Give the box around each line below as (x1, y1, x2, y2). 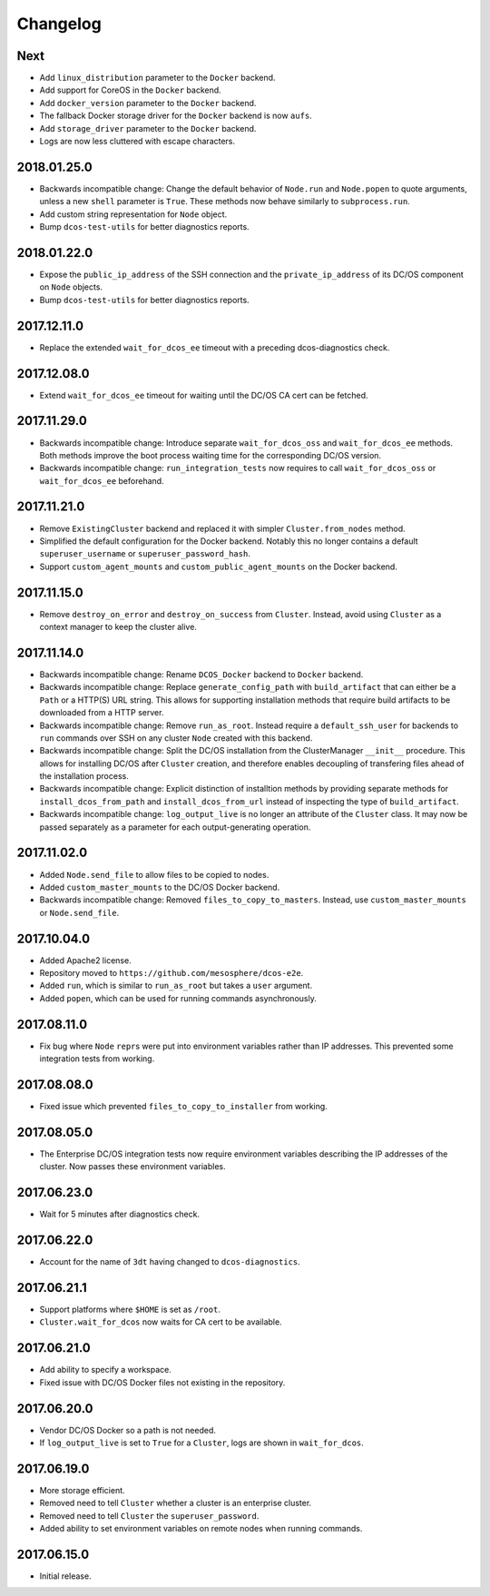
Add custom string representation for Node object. (39, 209, 228, 220)
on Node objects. (39, 281, 103, 292)
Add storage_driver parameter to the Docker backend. (39, 123, 257, 133)
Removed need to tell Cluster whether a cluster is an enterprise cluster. (39, 1498, 312, 1509)
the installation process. (39, 771, 129, 782)
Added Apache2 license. (39, 954, 132, 966)
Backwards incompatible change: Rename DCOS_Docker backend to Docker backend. (39, 668, 364, 680)
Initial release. (39, 1571, 92, 1581)
